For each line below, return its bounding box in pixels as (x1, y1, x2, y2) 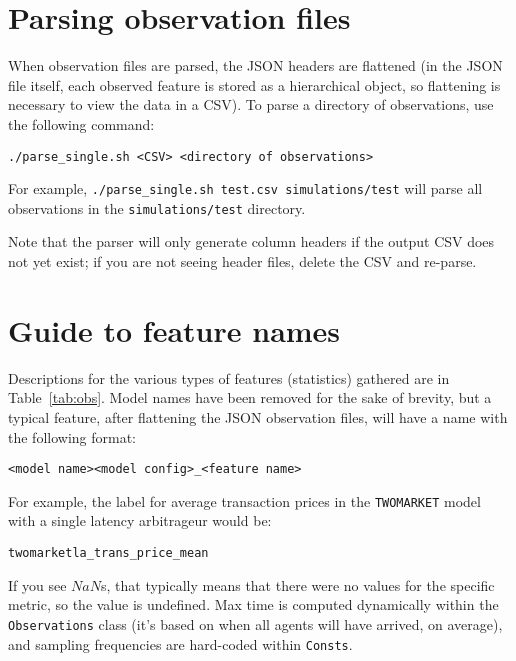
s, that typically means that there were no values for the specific (100, 574, 495, 595)
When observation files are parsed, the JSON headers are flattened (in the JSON (8, 55, 503, 76)
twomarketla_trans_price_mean (8, 546, 209, 561)
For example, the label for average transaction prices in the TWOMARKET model (8, 490, 481, 511)
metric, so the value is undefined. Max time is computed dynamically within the (8, 594, 499, 615)
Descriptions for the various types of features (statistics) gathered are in (8, 367, 450, 388)
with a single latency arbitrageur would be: (8, 510, 272, 531)
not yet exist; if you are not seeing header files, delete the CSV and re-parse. (8, 251, 477, 272)
